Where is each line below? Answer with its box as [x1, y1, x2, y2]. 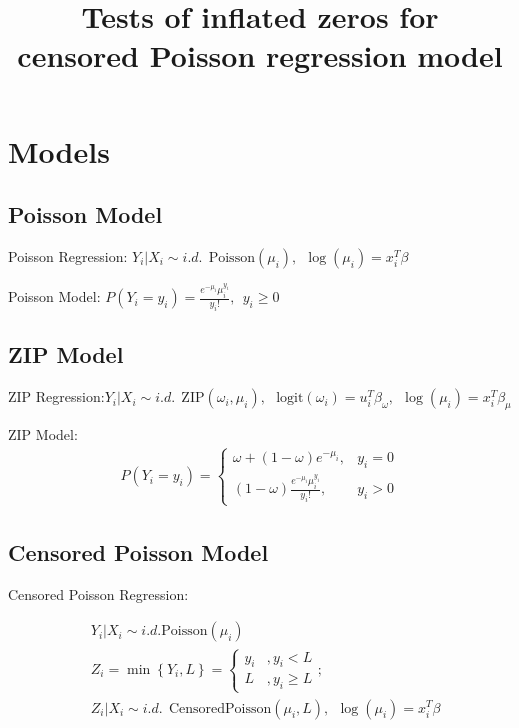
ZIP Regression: [8, 386, 105, 407]
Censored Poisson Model [8, 536, 269, 567]
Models [8, 130, 110, 171]
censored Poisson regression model [17, 35, 503, 76]
